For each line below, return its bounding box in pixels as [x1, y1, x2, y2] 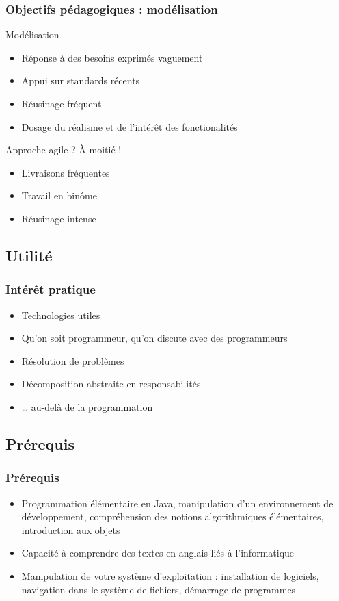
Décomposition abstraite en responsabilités [21, 376, 201, 391]
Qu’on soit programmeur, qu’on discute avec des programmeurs [21, 331, 288, 345]
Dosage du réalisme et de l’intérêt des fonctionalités [21, 119, 238, 133]
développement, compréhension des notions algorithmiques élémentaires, [21, 509, 324, 524]
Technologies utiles [21, 307, 100, 322]
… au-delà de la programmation [21, 399, 153, 413]
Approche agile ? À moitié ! [5, 142, 122, 157]
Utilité [5, 244, 53, 266]
